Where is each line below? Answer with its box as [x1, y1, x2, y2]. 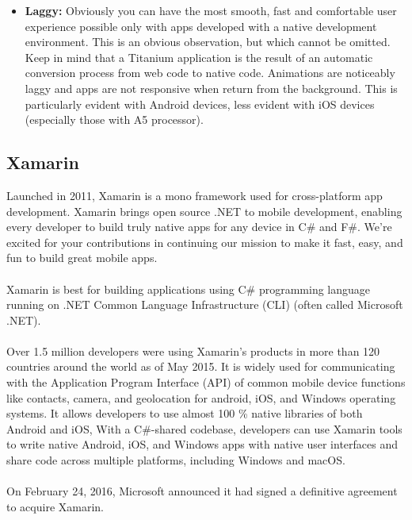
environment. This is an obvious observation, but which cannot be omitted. [25, 33, 391, 50]
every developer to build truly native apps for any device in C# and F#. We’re [6, 218, 392, 235]
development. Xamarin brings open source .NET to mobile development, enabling [6, 202, 402, 219]
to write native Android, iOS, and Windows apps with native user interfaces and [6, 436, 399, 453]
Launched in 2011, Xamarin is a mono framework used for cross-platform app [6, 187, 383, 203]
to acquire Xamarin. [6, 498, 104, 514]
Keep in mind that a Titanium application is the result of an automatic [25, 48, 373, 65]
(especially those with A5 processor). [25, 111, 204, 128]
